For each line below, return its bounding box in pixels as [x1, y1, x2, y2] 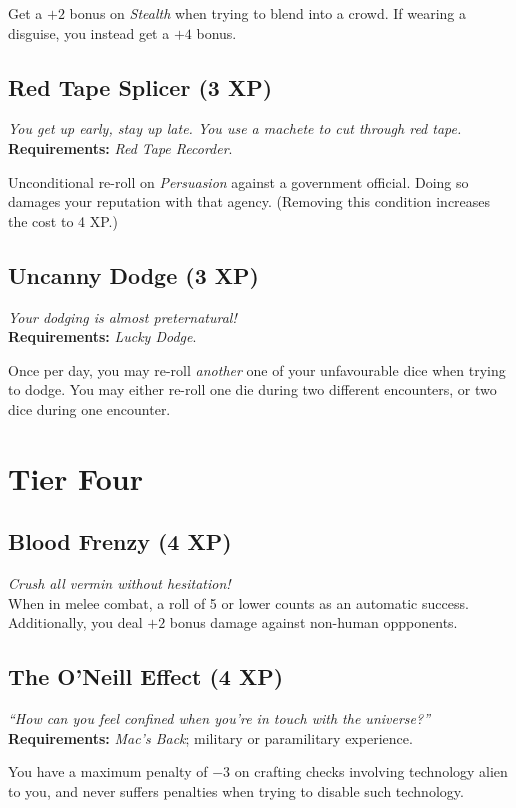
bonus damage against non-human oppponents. [169, 612, 458, 633]
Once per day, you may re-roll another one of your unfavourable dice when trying [8, 359, 506, 380]
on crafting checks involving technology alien [234, 761, 508, 782]
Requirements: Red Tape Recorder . [8, 137, 233, 158]
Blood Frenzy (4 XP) [8, 526, 232, 557]
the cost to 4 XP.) [8, 210, 118, 231]
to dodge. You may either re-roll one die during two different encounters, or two [8, 379, 497, 400]
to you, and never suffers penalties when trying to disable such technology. [8, 780, 464, 801]
